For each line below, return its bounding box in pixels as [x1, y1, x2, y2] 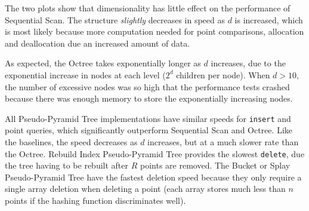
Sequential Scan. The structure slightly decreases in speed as [5, 13, 225, 26]
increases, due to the [211, 57, 286, 69]
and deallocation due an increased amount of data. [5, 36, 190, 49]
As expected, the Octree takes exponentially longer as [5, 57, 201, 69]
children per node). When [176, 68, 270, 81]
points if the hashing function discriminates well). [5, 194, 186, 207]
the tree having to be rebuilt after [5, 159, 129, 172]
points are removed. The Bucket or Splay [140, 159, 291, 172]
